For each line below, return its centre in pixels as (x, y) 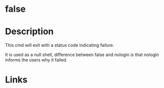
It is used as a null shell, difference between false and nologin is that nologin (82, 55)
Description (29, 32)
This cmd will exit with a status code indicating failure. (59, 45)
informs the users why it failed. (36, 60)
